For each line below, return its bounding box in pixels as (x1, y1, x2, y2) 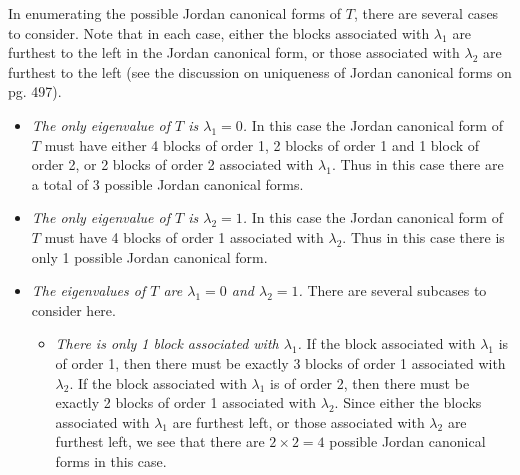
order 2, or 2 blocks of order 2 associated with (31, 154, 314, 175)
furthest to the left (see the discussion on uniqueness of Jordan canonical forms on (8, 61, 512, 82)
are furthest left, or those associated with (172, 411, 425, 432)
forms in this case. (55, 450, 167, 471)
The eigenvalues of (31, 280, 146, 301)
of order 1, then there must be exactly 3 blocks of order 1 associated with (55, 352, 506, 373)
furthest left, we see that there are (55, 431, 265, 452)
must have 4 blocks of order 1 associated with (44, 226, 324, 247)
